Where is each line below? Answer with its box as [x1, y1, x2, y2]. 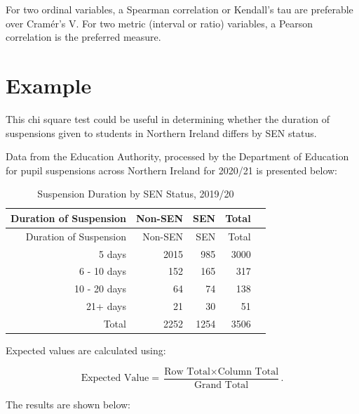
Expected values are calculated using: [6, 343, 166, 358]
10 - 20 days [74, 281, 126, 296]
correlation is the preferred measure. [6, 30, 161, 44]
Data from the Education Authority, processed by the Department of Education [6, 149, 349, 164]
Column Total [217, 366, 279, 377]
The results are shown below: [6, 396, 131, 411]
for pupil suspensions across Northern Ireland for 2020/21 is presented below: [6, 162, 338, 177]
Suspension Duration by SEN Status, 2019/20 [37, 186, 234, 201]
